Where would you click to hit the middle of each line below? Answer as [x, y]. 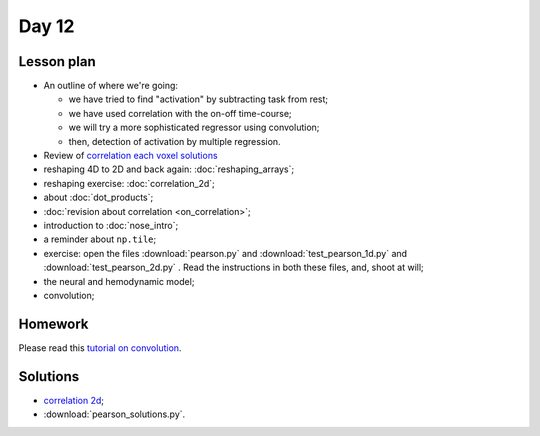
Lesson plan [57, 61]
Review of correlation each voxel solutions [131, 156]
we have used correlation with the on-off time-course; [180, 113]
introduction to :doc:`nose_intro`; [111, 225]
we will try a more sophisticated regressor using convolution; [194, 127]
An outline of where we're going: [111, 86]
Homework [53, 323]
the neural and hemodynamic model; [119, 281]
